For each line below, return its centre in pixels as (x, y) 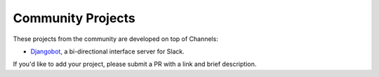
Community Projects (74, 18)
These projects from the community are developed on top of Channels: (116, 39)
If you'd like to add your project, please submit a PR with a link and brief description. (135, 64)
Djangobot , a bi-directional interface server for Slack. (108, 51)
